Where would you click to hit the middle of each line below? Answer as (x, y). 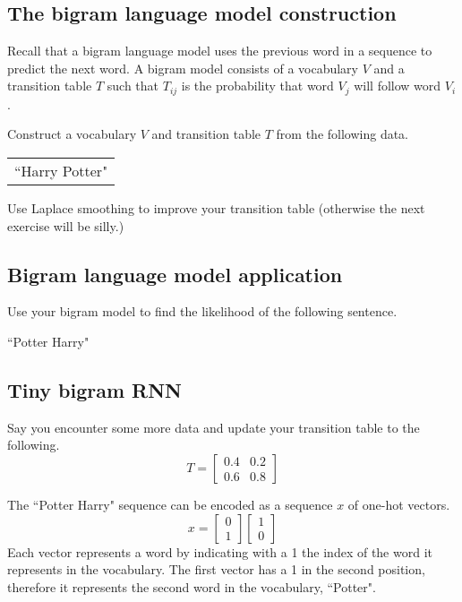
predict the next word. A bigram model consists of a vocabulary (183, 68)
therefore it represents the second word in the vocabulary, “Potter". (192, 586)
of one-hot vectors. (399, 504)
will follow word (398, 86)
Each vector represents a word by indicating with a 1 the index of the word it (220, 551)
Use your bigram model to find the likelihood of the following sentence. (202, 311)
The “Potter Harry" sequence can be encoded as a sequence (170, 504)
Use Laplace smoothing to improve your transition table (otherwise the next (216, 208)
